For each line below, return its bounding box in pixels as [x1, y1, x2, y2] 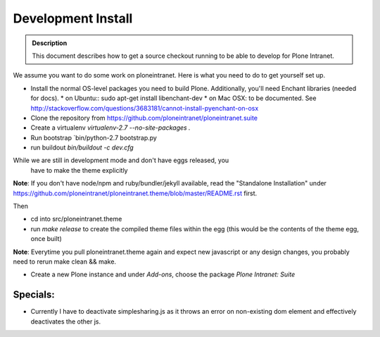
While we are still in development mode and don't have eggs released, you [13, 156, 229, 165]
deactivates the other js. [30, 317, 101, 326]
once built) [30, 235, 63, 243]
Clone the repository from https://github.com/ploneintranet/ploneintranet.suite [30, 114, 258, 122]
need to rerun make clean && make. [13, 257, 116, 266]
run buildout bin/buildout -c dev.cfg [30, 143, 134, 152]
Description [32, 39, 68, 47]
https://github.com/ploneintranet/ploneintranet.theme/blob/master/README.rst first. [13, 189, 258, 197]
